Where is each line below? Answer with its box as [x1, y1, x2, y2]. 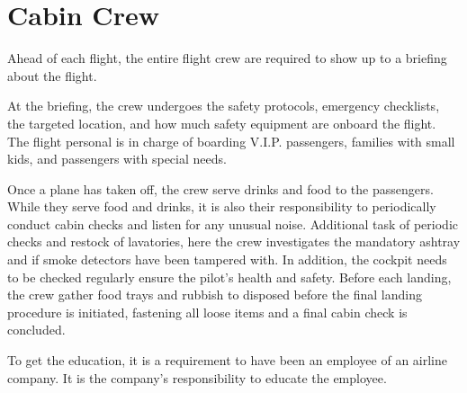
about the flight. [7, 66, 97, 85]
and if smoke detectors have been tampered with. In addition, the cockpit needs [7, 250, 447, 269]
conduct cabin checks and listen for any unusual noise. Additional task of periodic [7, 214, 459, 233]
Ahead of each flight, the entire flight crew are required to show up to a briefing [7, 49, 447, 67]
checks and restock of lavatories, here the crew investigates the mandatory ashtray [7, 232, 461, 251]
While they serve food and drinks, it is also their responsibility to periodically [7, 197, 436, 216]
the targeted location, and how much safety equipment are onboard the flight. [7, 113, 436, 132]
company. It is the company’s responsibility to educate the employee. [7, 368, 387, 387]
